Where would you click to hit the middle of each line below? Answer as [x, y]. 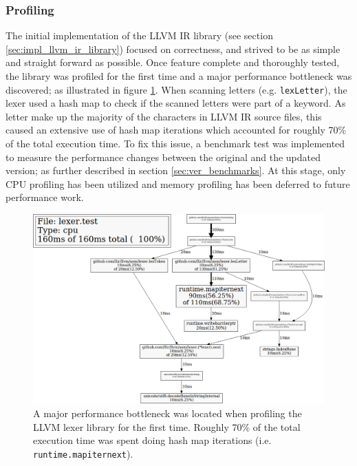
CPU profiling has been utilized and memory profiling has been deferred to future [178, 183]
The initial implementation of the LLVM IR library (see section [139, 35]
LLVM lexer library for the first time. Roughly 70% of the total [167, 426]
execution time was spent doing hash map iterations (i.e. [152, 440]
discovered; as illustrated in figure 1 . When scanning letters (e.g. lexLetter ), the [176, 89]
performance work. [45, 197]
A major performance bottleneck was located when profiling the [167, 413]
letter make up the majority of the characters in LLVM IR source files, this [164, 116]
